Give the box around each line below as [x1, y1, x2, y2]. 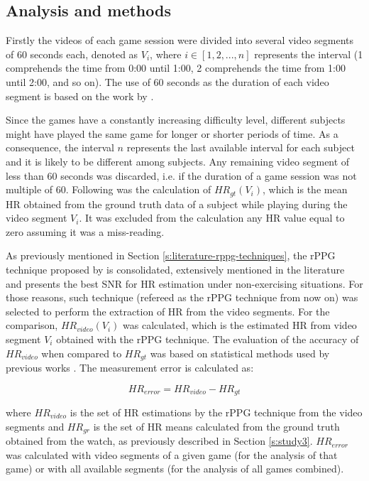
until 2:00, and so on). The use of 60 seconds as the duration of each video [6, 74, 329, 89]
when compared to [41, 345, 122, 360]
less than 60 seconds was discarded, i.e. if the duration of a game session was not [6, 168, 357, 183]
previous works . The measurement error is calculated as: [6, 360, 254, 374]
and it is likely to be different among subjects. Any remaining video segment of [6, 153, 350, 168]
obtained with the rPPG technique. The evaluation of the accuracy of [56, 331, 359, 346]
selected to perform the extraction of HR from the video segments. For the [6, 303, 330, 318]
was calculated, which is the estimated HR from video [123, 318, 357, 333]
